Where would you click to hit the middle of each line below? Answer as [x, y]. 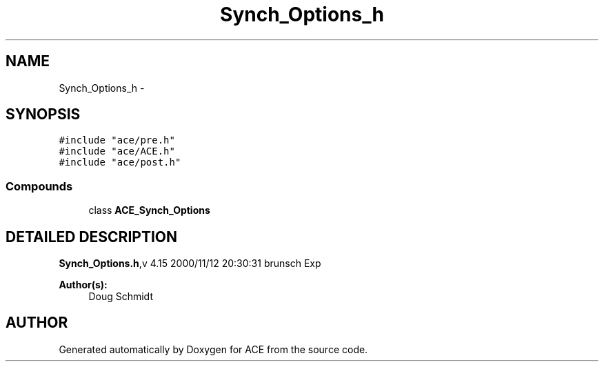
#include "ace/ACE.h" [117, 151]
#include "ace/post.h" [120, 162]
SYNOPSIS [43, 115]
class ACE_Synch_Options [149, 210]
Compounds [39, 186]
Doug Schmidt [121, 297]
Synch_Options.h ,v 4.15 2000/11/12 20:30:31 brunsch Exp [190, 264]
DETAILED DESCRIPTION [92, 237]
